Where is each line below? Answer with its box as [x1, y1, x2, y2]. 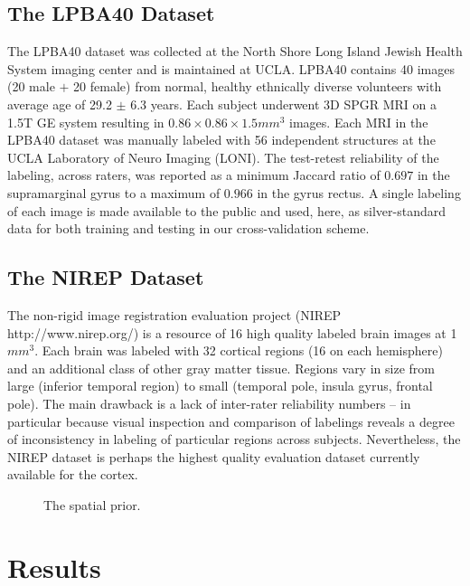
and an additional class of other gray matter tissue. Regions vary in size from [7, 358, 435, 377]
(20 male [7, 77, 55, 96]
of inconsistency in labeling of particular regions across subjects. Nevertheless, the [7, 430, 461, 449]
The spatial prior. [43, 495, 141, 514]
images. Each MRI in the [289, 112, 428, 131]
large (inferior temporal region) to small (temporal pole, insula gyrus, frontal [7, 376, 433, 395]
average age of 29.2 [7, 94, 112, 113]
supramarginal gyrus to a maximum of [7, 183, 221, 202]
